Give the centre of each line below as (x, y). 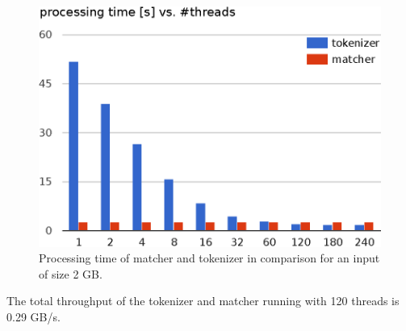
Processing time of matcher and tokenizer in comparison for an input (209, 258)
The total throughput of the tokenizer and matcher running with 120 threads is (203, 301)
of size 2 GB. (71, 273)
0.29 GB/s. (33, 317)
